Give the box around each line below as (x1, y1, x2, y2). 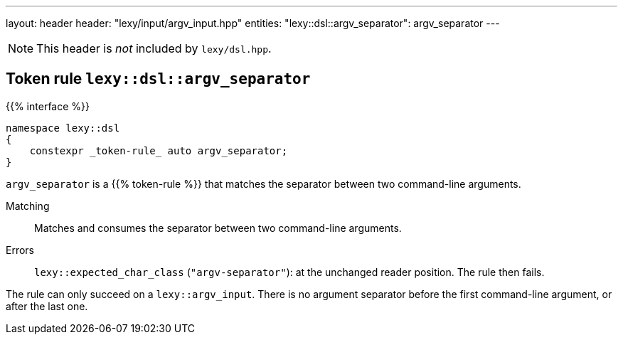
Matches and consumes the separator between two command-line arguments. (34, 221, 402, 234)
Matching (6, 199, 50, 212)
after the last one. (6, 299, 88, 312)
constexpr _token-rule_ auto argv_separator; (29, 144, 288, 156)
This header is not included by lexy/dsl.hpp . (36, 41, 272, 55)
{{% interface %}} (6, 100, 90, 112)
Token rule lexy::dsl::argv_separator (6, 70, 311, 88)
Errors (6, 243, 34, 256)
